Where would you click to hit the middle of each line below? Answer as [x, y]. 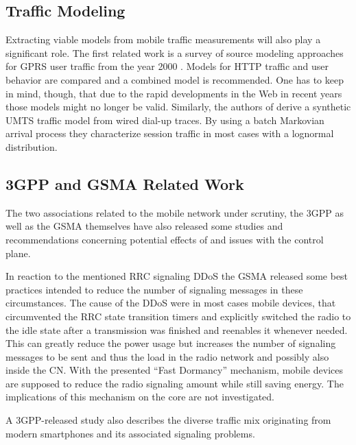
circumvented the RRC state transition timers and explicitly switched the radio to [178, 316]
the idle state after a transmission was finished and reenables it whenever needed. [177, 329]
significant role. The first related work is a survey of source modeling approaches [175, 52]
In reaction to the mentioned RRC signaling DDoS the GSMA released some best [177, 276]
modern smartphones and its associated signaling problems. [130, 433]
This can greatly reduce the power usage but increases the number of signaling [171, 343]
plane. [18, 253]
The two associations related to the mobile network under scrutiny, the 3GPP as [175, 212]
